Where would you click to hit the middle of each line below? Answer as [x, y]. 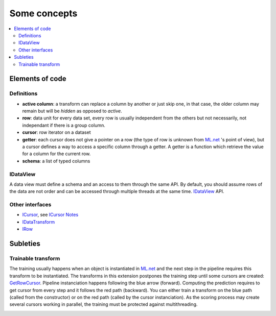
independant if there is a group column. [64, 125]
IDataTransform [39, 222]
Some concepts [43, 13]
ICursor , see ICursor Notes [50, 215]
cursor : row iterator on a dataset [56, 132]
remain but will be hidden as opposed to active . [72, 111]
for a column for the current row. [56, 154]
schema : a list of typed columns [56, 161]
